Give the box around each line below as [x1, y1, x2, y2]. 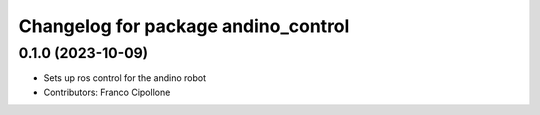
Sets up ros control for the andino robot [43, 72, 207, 84]
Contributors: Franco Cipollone [43, 86, 171, 98]
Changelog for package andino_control [18, 15, 350, 37]
